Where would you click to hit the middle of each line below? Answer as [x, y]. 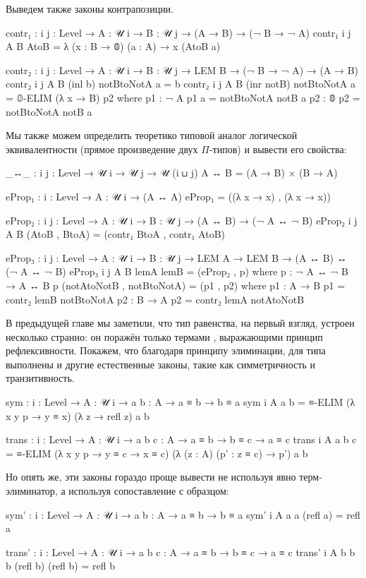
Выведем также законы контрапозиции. [90, 8]
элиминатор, [32, 491]
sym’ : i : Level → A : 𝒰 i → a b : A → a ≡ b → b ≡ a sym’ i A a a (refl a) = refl [183, 514]
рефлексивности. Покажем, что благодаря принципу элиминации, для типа [166, 350]
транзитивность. [40, 378]
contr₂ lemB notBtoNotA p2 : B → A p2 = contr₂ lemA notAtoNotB [155, 299]
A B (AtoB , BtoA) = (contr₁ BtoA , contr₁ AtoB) [116, 234]
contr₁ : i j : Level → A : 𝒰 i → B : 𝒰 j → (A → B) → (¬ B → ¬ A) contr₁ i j [178, 32]
